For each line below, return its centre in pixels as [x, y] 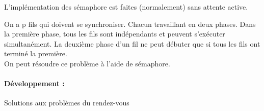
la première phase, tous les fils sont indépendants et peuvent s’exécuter [115, 34]
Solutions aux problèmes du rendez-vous [67, 103]
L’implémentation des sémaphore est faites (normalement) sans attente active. [126, 7]
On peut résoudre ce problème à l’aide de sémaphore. [87, 63]
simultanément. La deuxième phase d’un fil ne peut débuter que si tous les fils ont [132, 43]
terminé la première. [36, 53]
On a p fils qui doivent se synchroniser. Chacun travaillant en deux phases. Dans [130, 24]
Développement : [34, 83]
